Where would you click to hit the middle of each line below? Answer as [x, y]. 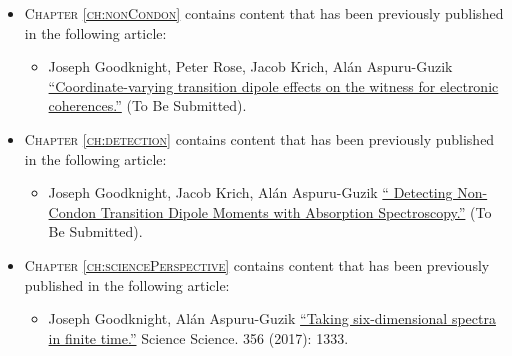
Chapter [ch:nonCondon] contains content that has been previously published [264, 13]
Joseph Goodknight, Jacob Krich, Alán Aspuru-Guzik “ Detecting [250, 192]
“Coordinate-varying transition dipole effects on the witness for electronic [273, 85]
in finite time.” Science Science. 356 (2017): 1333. [198, 337]
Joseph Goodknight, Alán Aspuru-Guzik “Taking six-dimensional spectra [272, 318]
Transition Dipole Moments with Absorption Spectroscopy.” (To [296, 211]
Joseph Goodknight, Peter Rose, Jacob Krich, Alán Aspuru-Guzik [250, 66]
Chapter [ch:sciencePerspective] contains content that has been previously [257, 264]
